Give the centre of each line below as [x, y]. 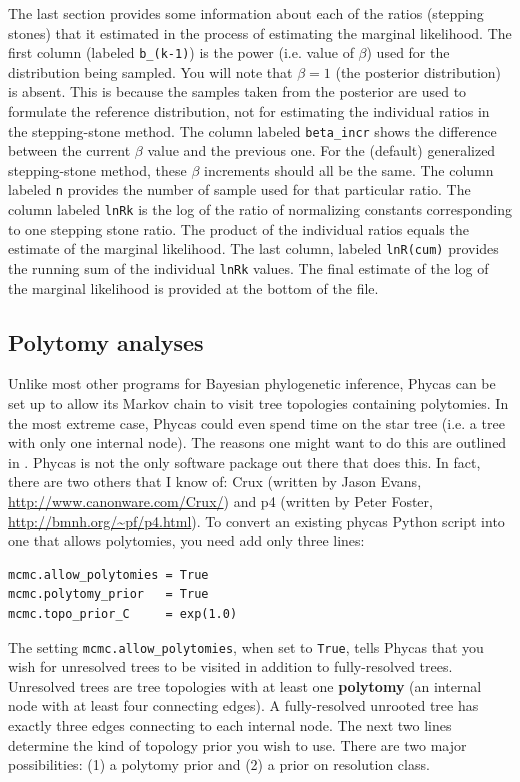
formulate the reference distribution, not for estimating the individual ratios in [249, 111]
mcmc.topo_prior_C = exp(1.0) [123, 614]
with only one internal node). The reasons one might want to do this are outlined [257, 442]
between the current [69, 150]
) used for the [408, 52]
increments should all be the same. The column [348, 169]
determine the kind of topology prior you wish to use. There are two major [237, 744]
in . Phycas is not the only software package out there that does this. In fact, [244, 461]
